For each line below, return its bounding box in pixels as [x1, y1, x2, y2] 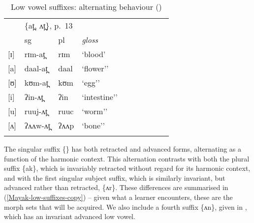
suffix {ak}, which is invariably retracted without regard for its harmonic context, [4, 163, 251, 173]
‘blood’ [82, 48, 106, 60]
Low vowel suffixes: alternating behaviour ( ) [11, 1, 162, 12]
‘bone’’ [82, 120, 105, 131]
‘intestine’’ [82, 91, 118, 102]
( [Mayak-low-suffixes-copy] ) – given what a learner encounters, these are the [4, 191, 233, 202]
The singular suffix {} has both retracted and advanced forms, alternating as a [4, 144, 242, 154]
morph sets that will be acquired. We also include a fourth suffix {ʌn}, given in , [4, 201, 247, 212]
